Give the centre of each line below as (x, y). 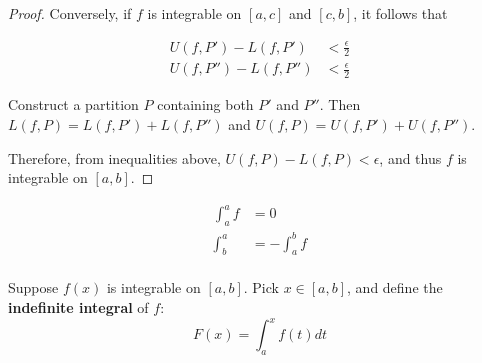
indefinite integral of (78, 306)
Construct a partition (73, 104)
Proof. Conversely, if (70, 13)
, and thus (410, 157)
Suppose (33, 287)
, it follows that (400, 13)
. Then (340, 104)
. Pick (261, 287)
